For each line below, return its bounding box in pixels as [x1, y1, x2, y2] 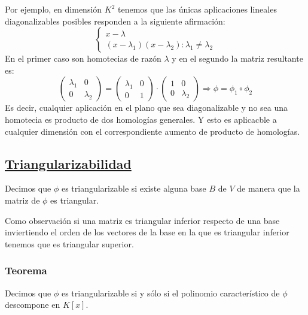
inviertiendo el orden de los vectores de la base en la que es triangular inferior [5, 226, 289, 238]
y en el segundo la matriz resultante [172, 52, 303, 65]
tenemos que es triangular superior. [5, 237, 134, 250]
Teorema [5, 263, 47, 278]
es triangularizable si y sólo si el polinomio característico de [61, 286, 280, 299]
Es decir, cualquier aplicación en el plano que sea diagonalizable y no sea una [5, 101, 288, 114]
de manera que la [237, 182, 300, 195]
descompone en [5, 298, 60, 311]
